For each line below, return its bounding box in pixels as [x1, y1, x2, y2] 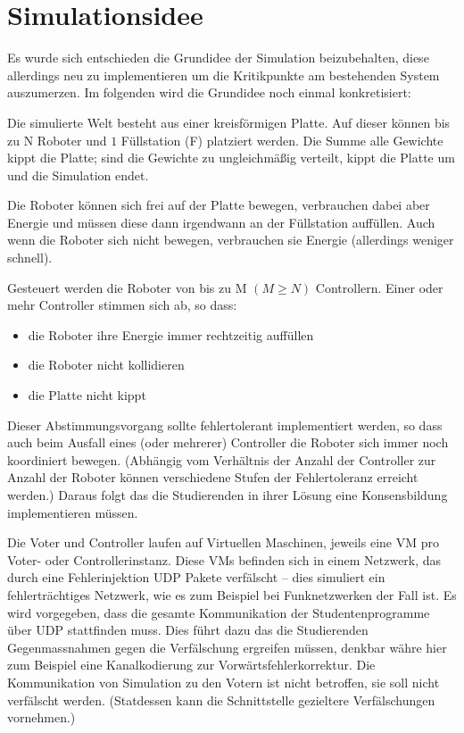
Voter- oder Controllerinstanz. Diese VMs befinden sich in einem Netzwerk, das [7, 550, 442, 569]
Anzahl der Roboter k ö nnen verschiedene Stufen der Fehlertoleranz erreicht [7, 468, 418, 487]
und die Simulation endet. [7, 165, 149, 184]
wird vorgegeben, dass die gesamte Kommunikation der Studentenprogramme [7, 603, 430, 621]
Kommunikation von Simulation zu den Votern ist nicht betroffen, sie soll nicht [7, 672, 440, 691]
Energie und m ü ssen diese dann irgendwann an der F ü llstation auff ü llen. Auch [7, 212, 435, 231]
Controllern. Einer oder [315, 278, 443, 296]
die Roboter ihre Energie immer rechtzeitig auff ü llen [28, 325, 314, 344]
